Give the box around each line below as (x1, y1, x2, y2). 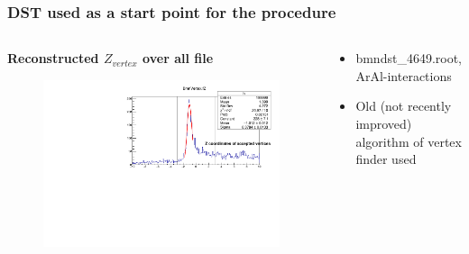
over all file (143, 49, 214, 68)
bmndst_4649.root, (355, 49, 462, 68)
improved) (355, 114, 412, 132)
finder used (355, 150, 417, 168)
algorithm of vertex (355, 132, 462, 150)
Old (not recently (355, 96, 452, 115)
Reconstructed (7, 49, 99, 68)
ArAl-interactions (355, 66, 452, 85)
